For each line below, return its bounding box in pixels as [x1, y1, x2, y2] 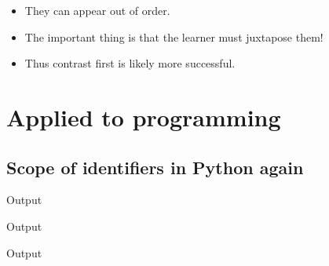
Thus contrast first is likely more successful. [24, 55, 236, 71]
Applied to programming [6, 100, 281, 133]
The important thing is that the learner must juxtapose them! [24, 28, 324, 45]
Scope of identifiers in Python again [6, 155, 304, 179]
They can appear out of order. [24, 2, 170, 18]
